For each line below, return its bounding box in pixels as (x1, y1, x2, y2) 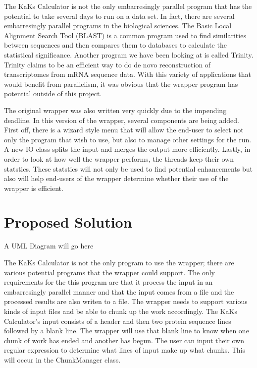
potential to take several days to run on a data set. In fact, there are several (4, 10, 235, 21)
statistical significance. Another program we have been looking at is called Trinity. (4, 49, 254, 60)
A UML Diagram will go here (4, 241, 94, 251)
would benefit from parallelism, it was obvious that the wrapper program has (4, 78, 238, 89)
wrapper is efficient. (4, 183, 63, 193)
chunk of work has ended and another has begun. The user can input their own (4, 335, 244, 345)
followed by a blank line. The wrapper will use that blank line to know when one (4, 325, 249, 336)
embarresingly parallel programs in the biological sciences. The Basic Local (4, 20, 232, 31)
